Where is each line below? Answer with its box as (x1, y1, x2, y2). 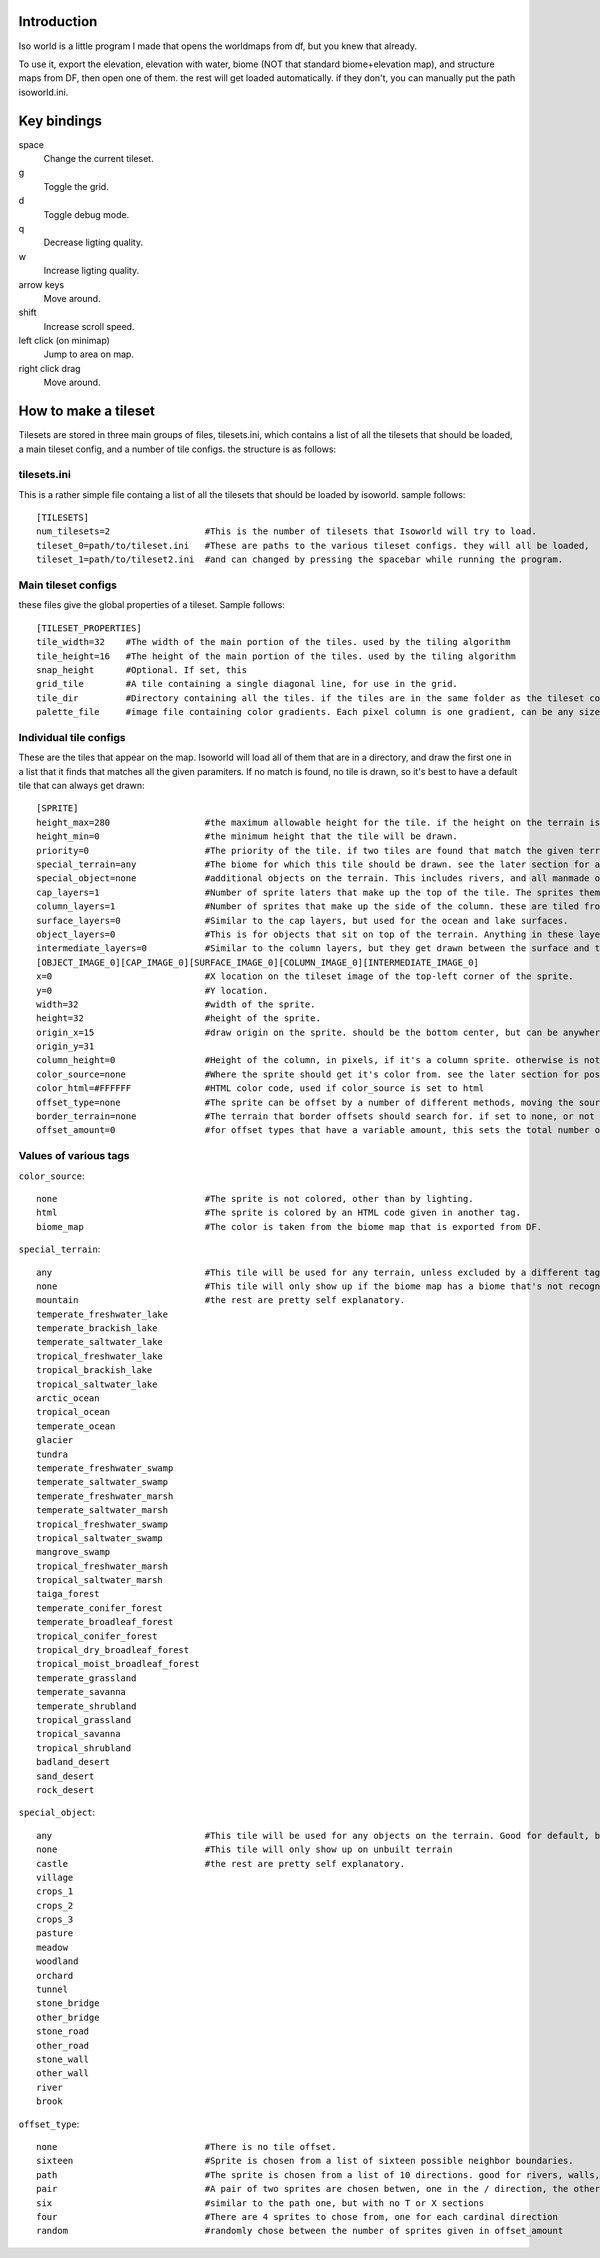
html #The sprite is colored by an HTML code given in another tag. (36, 1207, 522, 1219)
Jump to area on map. (43, 348, 135, 360)
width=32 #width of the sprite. (36, 998, 316, 1010)
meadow (36, 1941, 69, 1953)
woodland (36, 1956, 79, 1967)
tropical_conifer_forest (36, 1630, 158, 1642)
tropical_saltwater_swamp (36, 1532, 164, 1544)
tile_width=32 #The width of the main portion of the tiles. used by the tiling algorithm (36, 636, 511, 648)
